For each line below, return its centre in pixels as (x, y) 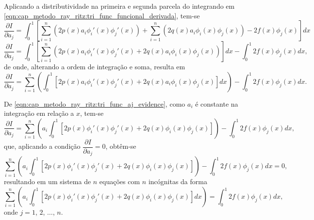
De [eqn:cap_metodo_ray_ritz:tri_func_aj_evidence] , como (95, 103)
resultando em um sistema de (48, 181)
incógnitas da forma (178, 181)
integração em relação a (39, 113)
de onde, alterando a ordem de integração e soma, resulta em (95, 67)
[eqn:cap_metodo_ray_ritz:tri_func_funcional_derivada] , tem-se (102, 15)
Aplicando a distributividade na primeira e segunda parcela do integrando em (119, 6)
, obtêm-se (121, 146)
